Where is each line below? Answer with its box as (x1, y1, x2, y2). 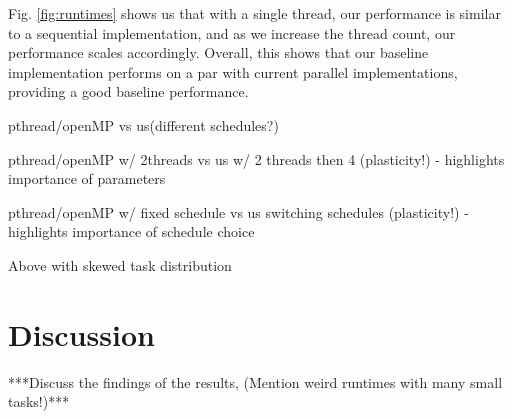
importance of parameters (8, 168, 166, 189)
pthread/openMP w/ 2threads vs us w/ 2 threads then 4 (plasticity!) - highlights (8, 148, 505, 169)
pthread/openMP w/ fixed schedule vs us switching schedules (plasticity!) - (8, 201, 469, 222)
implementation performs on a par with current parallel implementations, (8, 61, 458, 82)
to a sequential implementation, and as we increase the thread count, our (8, 22, 456, 43)
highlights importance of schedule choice (8, 221, 255, 242)
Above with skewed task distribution (8, 254, 232, 275)
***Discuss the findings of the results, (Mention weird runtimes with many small (8, 371, 503, 392)
